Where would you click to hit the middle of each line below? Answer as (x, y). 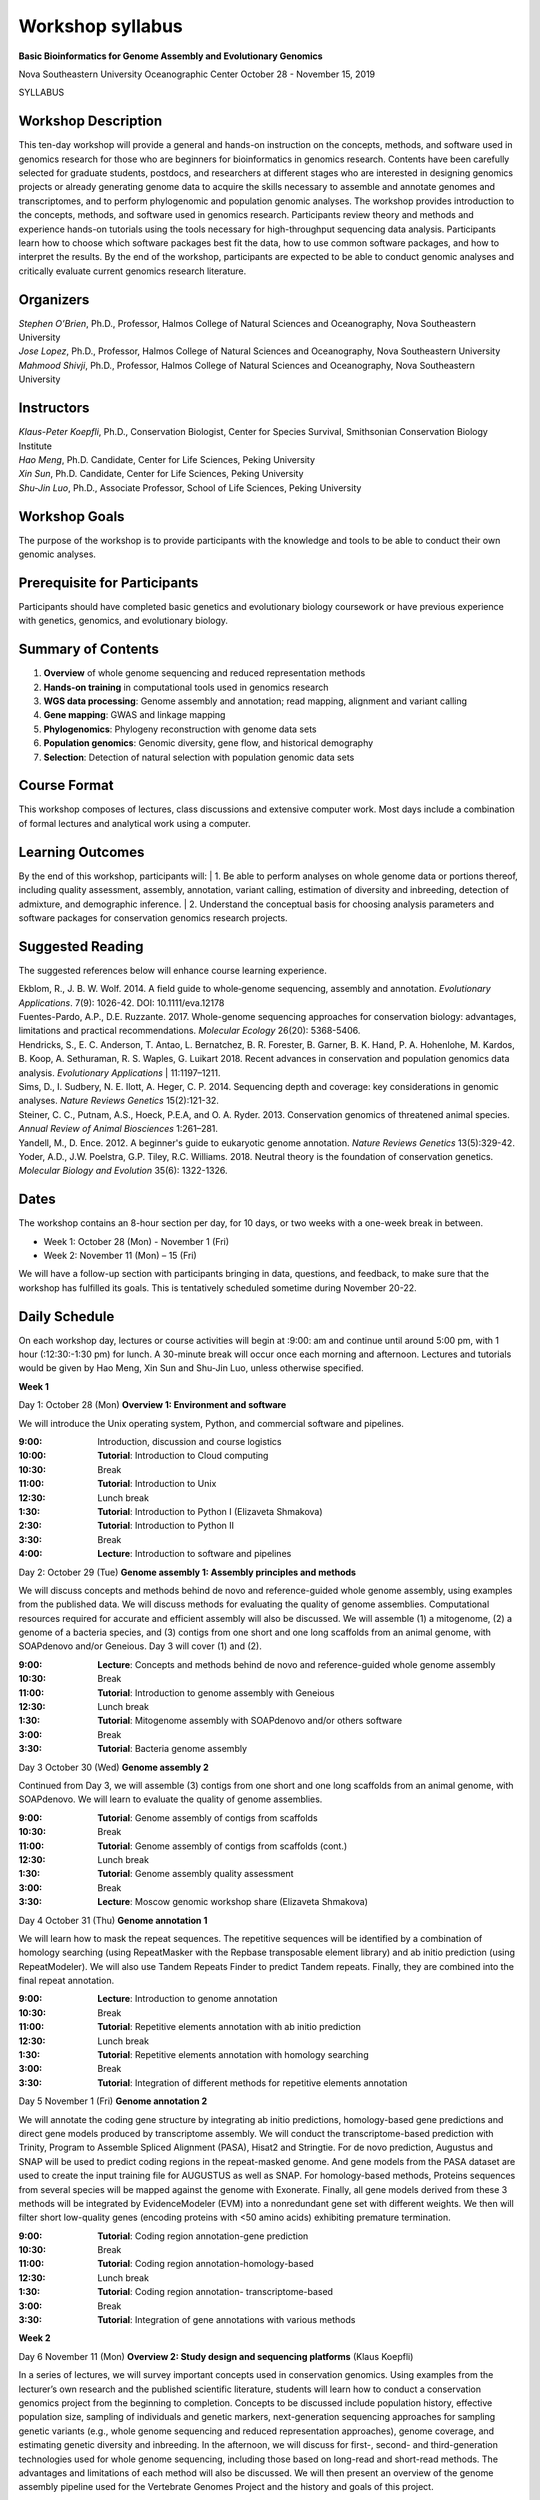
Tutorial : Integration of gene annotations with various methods (226, 2320)
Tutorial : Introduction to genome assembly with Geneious (216, 1692)
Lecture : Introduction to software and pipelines (194, 1554)
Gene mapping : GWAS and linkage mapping (134, 715)
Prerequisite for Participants (108, 582)
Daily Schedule (66, 1316)
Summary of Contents (88, 649)
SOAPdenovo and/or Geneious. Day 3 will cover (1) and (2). (140, 1646)
